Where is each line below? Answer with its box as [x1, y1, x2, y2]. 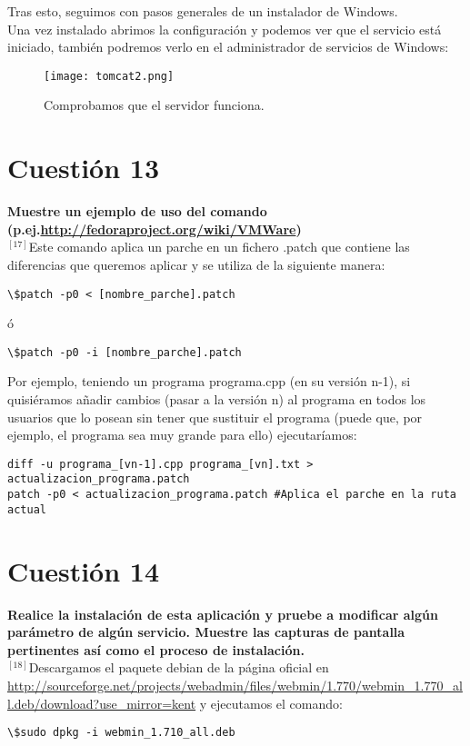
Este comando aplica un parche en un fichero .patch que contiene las [28, 237, 410, 256]
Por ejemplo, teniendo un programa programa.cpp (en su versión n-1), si [7, 372, 411, 391]
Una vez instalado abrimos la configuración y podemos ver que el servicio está [7, 19, 442, 38]
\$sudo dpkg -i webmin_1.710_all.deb [7, 726, 235, 740]
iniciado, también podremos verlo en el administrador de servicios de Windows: [7, 37, 449, 56]
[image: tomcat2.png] [44, 69, 175, 83]
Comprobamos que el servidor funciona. [44, 95, 265, 114]
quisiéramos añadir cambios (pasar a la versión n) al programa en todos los [7, 390, 426, 409]
